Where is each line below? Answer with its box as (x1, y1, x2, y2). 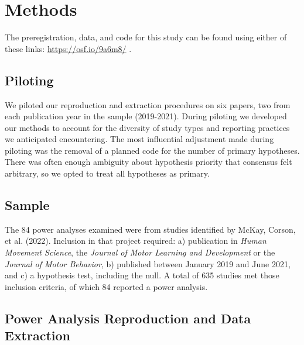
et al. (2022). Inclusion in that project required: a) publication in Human (5, 234, 267, 247)
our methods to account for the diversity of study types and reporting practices (5, 121, 290, 133)
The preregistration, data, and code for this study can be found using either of (5, 31, 287, 43)
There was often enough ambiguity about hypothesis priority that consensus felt (5, 156, 292, 168)
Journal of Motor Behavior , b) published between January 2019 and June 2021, (5, 257, 291, 270)
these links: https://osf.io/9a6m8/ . (5, 42, 132, 54)
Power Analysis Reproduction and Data (5, 309, 251, 327)
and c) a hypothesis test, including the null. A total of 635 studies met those (5, 269, 279, 281)
